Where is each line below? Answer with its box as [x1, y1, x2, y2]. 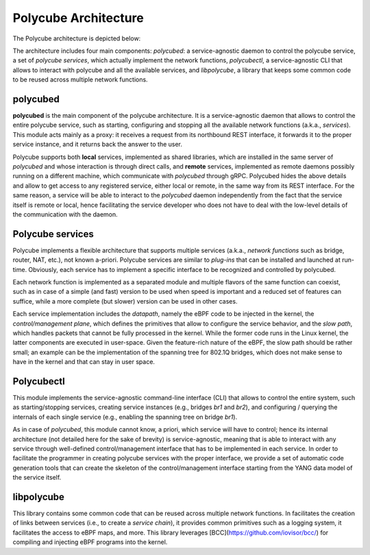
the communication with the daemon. [12, 210, 118, 219]
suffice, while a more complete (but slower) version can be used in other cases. [12, 297, 238, 305]
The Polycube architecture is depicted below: [12, 34, 141, 42]
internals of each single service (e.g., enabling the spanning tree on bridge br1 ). [12, 412, 238, 421]
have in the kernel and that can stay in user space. [12, 358, 156, 366]
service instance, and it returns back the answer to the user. [12, 140, 183, 149]
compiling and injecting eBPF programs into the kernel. [12, 538, 168, 546]
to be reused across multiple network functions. [12, 75, 148, 84]
